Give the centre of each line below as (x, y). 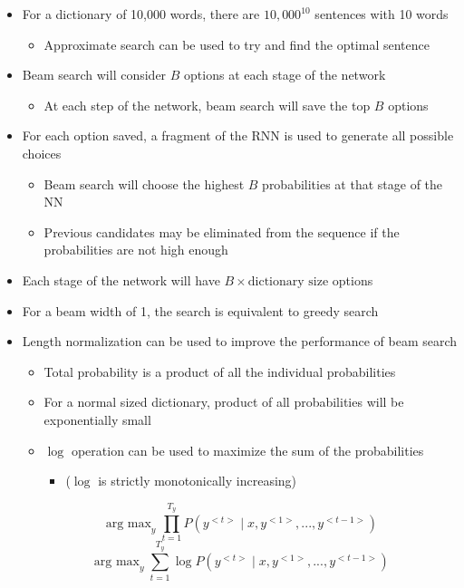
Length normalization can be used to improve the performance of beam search (240, 341)
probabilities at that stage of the (353, 183)
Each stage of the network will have (121, 280)
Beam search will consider (94, 75)
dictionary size (288, 281)
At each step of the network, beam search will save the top (207, 105)
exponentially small (97, 419)
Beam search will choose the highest (144, 183)
